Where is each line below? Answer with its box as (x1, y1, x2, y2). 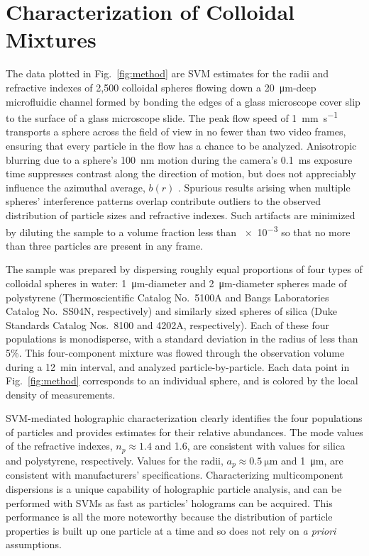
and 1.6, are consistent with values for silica (155, 438, 346, 453)
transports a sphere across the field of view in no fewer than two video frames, (6, 124, 346, 139)
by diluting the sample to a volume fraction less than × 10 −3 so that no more (6, 222, 351, 239)
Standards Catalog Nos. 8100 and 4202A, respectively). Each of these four (6, 317, 330, 332)
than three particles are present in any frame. (6, 238, 204, 252)
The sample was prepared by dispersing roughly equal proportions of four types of (6, 262, 363, 277)
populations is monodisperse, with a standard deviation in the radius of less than (6, 331, 358, 346)
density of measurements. (6, 387, 116, 401)
